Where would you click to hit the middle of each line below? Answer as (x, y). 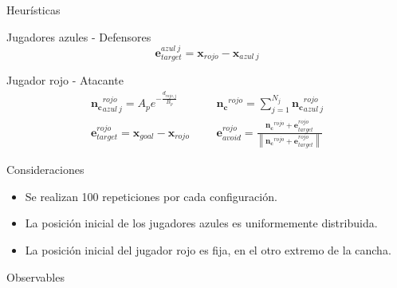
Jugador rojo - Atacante (65, 80)
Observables (35, 276)
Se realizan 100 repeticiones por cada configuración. (151, 196)
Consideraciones (45, 170)
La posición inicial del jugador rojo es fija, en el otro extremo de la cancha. (208, 250)
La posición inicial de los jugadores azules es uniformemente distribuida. (201, 223)
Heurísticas (33, 10)
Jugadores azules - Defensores (79, 36)
